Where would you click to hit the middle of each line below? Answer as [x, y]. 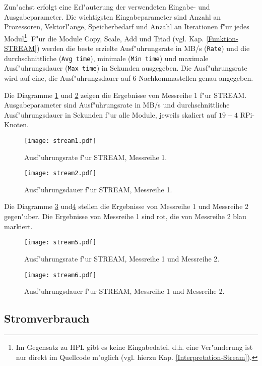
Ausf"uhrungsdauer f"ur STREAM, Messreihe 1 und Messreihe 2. [124, 291]
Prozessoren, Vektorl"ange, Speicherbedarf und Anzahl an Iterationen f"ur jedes [127, 27]
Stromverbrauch [47, 318]
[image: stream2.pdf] [60, 173]
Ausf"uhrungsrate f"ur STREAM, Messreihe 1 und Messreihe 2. [122, 258]
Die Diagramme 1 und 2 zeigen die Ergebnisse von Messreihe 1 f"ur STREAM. [125, 95]
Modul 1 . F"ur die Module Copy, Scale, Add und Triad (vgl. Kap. [104, 37]
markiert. [18, 226]
